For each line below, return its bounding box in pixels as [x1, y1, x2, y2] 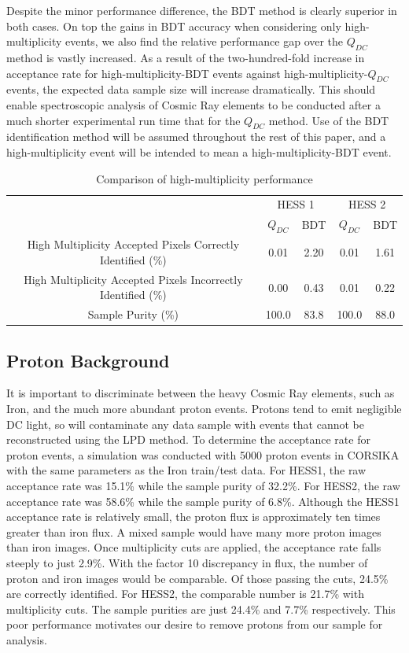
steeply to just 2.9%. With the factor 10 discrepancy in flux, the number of [6, 554, 368, 570]
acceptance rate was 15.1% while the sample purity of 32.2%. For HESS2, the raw [6, 478, 400, 494]
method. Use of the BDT [268, 112, 389, 128]
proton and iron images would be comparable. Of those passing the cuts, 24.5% [6, 570, 389, 586]
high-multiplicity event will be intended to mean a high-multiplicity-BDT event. [6, 143, 392, 160]
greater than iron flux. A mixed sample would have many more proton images [6, 523, 381, 540]
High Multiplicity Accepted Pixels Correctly [27, 236, 240, 253]
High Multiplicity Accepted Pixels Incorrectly [24, 271, 243, 287]
